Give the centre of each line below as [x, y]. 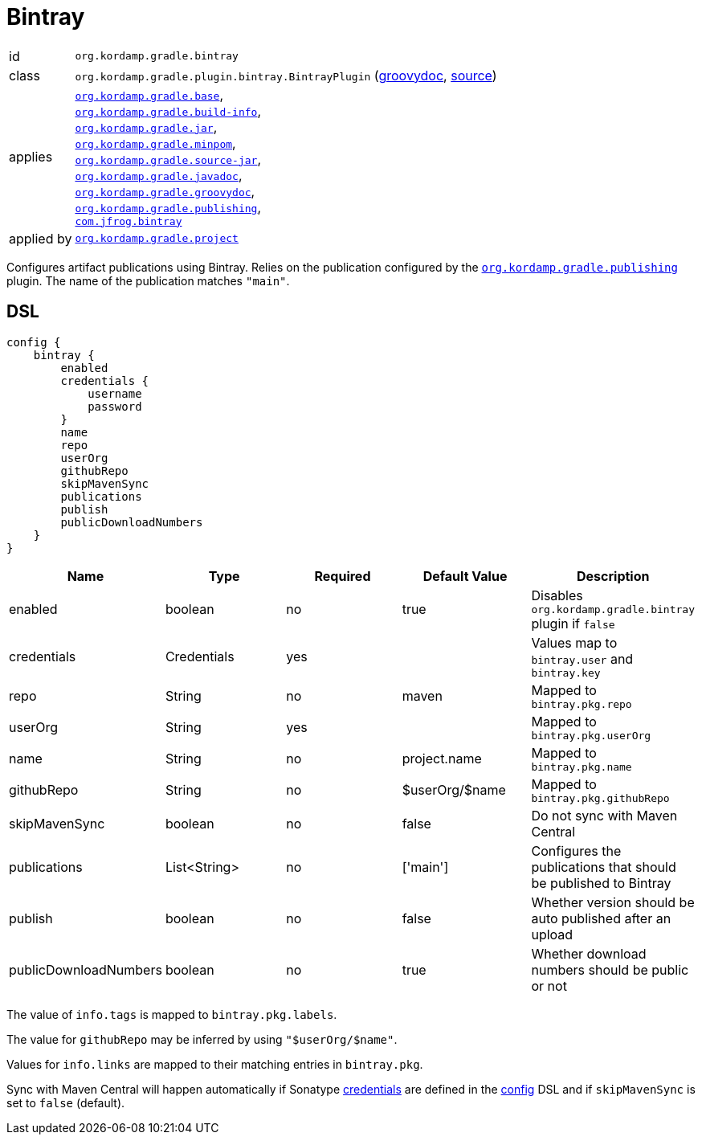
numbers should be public [610, 969]
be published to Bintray [601, 883]
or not [549, 986]
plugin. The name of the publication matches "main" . [148, 280]
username [115, 393]
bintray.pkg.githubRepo [600, 798]
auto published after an [601, 918]
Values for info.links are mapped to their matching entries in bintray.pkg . [215, 1064]
